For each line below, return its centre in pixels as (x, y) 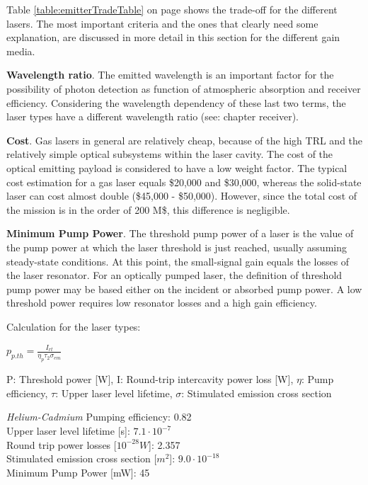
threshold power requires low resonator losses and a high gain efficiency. (162, 303)
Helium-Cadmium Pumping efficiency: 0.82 (99, 417)
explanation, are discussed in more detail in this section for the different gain (173, 37)
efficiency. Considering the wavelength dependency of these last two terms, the (176, 102)
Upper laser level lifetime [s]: (68, 431)
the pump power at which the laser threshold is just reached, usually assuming (177, 247)
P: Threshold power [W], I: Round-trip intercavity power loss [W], (150, 379)
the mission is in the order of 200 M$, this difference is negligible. (148, 209)
